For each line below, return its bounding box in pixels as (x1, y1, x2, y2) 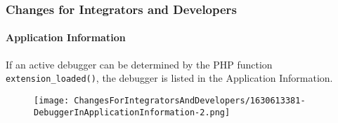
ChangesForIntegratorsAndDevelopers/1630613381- (74, 95, 306, 106)
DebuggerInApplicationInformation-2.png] (34, 107, 230, 117)
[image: (34, 95, 70, 106)
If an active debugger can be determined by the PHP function (6, 57, 273, 71)
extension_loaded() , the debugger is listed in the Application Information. (6, 71, 333, 85)
